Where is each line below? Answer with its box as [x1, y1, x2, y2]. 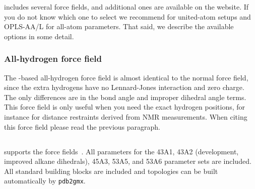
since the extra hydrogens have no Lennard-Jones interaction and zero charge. [4, 82, 244, 92]
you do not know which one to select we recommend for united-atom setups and [4, 11, 251, 22]
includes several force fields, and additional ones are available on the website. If [4, 2, 249, 12]
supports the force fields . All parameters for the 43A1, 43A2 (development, [4, 146, 239, 156]
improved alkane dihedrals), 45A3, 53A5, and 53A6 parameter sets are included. [4, 156, 251, 166]
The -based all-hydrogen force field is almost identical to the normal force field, [4, 72, 248, 82]
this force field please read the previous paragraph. [4, 121, 161, 132]
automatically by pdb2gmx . [4, 175, 86, 186]
